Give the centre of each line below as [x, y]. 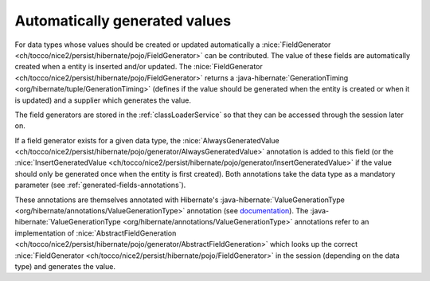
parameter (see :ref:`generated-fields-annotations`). [100, 185]
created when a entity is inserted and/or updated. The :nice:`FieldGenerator [139, 67]
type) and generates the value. [65, 266]
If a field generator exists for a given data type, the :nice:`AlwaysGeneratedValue [147, 140]
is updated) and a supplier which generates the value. [103, 100]
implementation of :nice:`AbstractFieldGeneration [96, 233]
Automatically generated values [123, 21]
